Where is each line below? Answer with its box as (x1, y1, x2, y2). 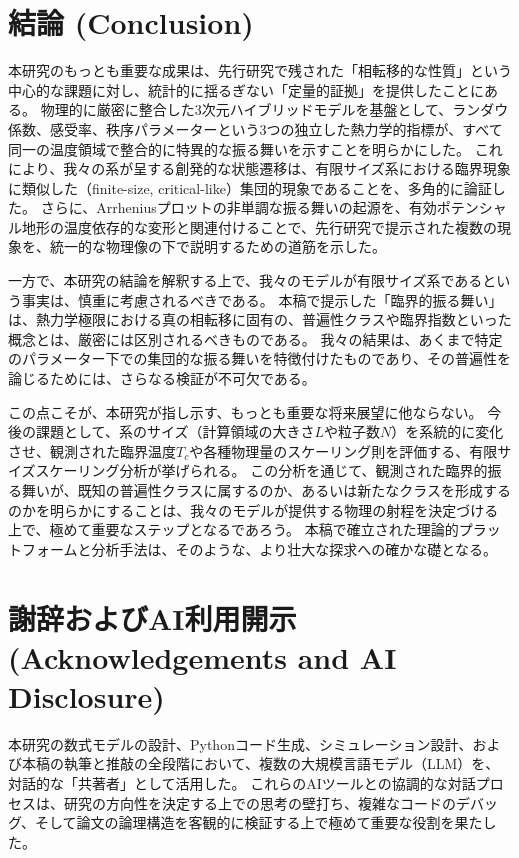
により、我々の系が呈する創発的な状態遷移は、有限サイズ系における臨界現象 (8, 158, 511, 179)
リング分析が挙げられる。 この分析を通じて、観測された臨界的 (77, 460, 488, 481)
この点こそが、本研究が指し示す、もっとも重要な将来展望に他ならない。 (8, 401, 483, 422)
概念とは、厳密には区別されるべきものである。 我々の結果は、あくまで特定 (8, 328, 503, 349)
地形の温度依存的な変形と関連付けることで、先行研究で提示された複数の (21, 216, 498, 237)
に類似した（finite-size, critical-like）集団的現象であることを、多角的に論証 (8, 177, 492, 198)
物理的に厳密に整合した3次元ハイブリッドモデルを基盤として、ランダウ (40, 99, 509, 120)
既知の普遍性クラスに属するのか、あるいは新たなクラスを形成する (77, 480, 511, 500)
